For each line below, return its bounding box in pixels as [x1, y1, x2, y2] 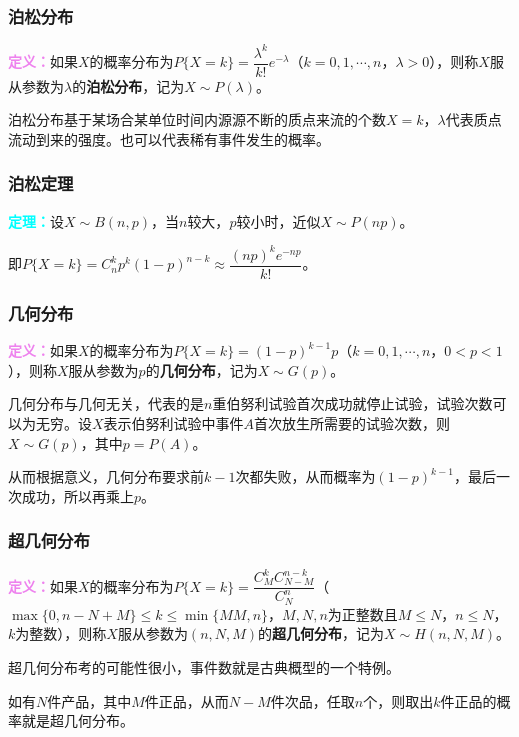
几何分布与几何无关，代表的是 [8, 393, 204, 414]
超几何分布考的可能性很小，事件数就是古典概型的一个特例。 [8, 657, 400, 678]
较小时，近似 [236, 210, 321, 231]
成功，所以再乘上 [21, 485, 134, 506]
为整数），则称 [15, 623, 107, 644]
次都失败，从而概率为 [235, 466, 376, 487]
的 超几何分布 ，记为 [258, 623, 385, 644]
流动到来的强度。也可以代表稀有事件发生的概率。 [8, 128, 330, 149]
